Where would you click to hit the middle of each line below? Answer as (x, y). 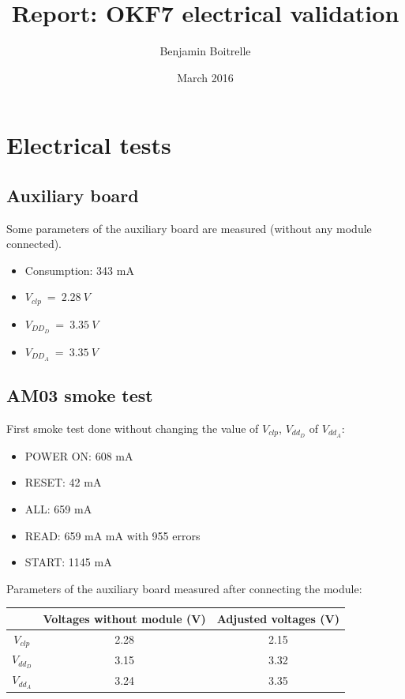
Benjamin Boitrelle (205, 51)
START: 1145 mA (68, 562)
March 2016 (205, 77)
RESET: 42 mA (63, 482)
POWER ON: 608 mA (79, 455)
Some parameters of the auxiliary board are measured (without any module (189, 228)
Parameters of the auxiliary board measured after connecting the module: (184, 588)
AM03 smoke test (80, 395)
